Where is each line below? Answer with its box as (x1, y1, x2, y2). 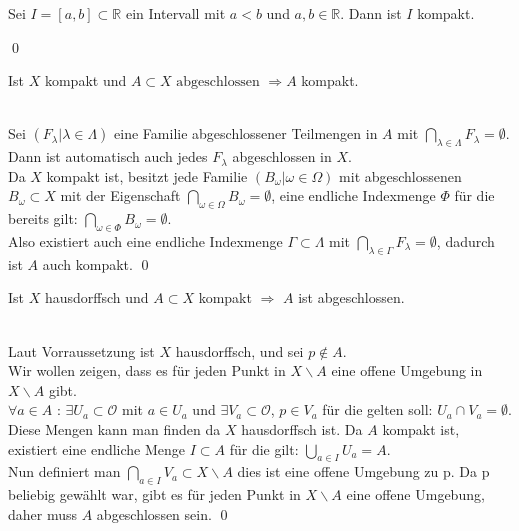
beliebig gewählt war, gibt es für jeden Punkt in (8, 484, 301, 505)
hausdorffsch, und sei (175, 340, 304, 361)
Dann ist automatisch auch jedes (8, 146, 208, 167)
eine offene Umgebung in (331, 360, 483, 381)
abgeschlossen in (232, 146, 332, 167)
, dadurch (436, 230, 495, 251)
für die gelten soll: (322, 399, 433, 420)
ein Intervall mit (125, 3, 226, 23)
